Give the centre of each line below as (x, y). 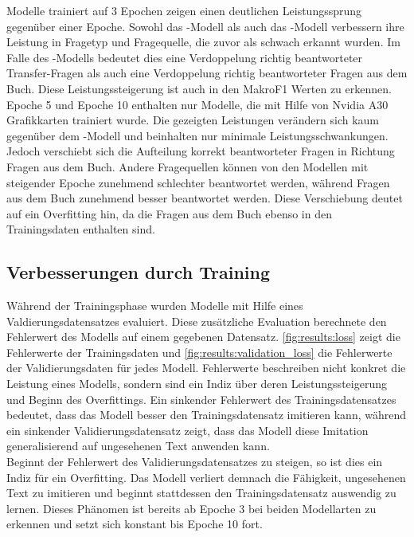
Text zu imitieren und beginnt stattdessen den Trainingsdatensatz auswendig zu (201, 493)
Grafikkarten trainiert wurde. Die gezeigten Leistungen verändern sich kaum (193, 120)
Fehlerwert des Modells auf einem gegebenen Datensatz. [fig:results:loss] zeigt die (203, 337)
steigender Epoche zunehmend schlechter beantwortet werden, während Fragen (198, 182)
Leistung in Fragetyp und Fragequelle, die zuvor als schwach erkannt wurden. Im (203, 42)
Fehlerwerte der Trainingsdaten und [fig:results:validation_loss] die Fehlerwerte (199, 352)
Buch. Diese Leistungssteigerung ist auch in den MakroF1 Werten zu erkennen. (199, 88)
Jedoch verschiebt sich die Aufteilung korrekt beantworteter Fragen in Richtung (201, 151)
